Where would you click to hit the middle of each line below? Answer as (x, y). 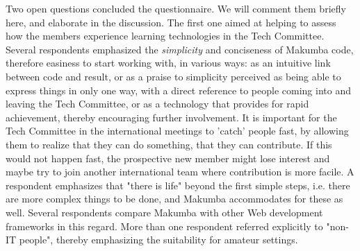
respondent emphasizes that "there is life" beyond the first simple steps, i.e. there (178, 185)
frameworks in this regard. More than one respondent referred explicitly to (164, 226)
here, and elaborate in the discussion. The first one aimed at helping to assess (171, 22)
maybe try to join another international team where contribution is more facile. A (180, 172)
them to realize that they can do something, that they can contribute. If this (169, 144)
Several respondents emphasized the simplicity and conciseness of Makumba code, (180, 49)
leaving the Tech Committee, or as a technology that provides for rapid (157, 104)
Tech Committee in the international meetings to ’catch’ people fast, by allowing (177, 131)
